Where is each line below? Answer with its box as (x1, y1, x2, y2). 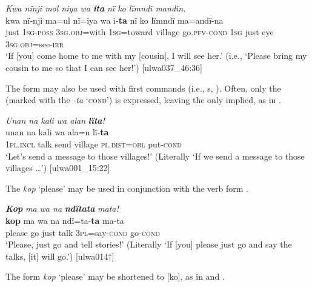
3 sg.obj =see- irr (5, 37, 64, 50)
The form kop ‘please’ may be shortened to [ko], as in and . (5, 270, 225, 283)
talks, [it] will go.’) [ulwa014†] (5, 249, 115, 262)
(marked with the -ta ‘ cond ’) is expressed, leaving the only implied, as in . (5, 93, 281, 106)
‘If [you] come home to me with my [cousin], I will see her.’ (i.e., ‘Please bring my (5, 49, 307, 62)
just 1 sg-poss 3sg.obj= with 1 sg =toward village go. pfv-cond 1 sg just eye (5, 25, 274, 38)
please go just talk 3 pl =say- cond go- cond (5, 226, 160, 238)
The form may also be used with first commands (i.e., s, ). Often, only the (5, 81, 281, 94)
